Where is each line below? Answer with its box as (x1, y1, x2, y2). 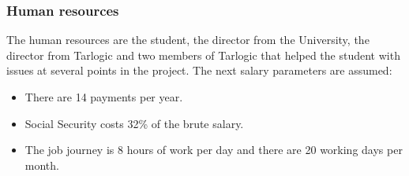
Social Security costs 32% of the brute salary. (24, 115, 244, 131)
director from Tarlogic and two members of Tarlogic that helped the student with (6, 46, 400, 63)
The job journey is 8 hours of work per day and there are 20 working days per (24, 141, 403, 158)
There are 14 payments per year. (24, 89, 183, 104)
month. (24, 156, 59, 173)
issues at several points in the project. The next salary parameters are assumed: (6, 62, 392, 79)
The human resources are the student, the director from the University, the (6, 31, 370, 48)
